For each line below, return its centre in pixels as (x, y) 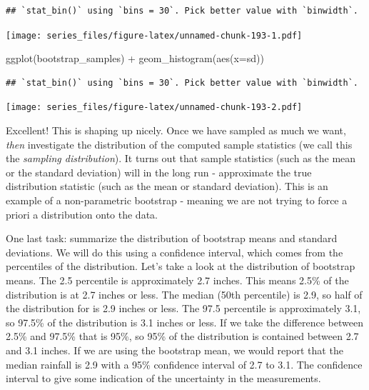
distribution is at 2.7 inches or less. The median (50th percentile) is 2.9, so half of (184, 294)
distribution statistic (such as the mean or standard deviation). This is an (167, 186)
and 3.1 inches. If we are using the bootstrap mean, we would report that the (175, 350)
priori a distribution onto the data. (82, 214)
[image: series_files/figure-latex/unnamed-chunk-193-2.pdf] (154, 107)
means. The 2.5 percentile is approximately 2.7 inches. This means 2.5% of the (177, 280)
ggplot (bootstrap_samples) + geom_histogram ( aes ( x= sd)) (135, 58)
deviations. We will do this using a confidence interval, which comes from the (175, 252)
